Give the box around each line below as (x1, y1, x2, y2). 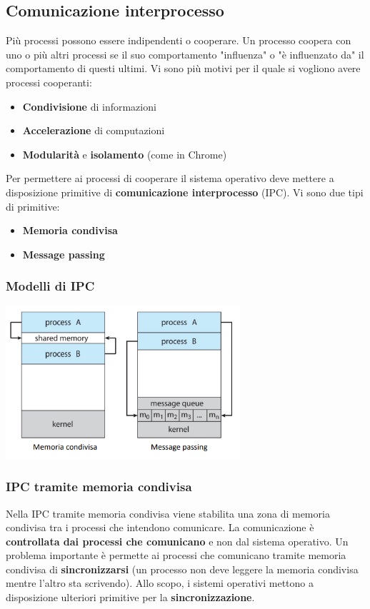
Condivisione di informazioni (22, 99, 156, 114)
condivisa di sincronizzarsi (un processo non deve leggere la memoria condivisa (6, 561, 359, 576)
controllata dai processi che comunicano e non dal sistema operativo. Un (6, 533, 349, 548)
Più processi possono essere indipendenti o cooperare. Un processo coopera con (6, 33, 351, 48)
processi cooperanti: (6, 74, 92, 89)
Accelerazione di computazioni (22, 123, 165, 138)
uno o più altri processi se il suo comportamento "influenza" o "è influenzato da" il (6, 46, 364, 61)
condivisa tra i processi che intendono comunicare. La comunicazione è (6, 520, 314, 535)
